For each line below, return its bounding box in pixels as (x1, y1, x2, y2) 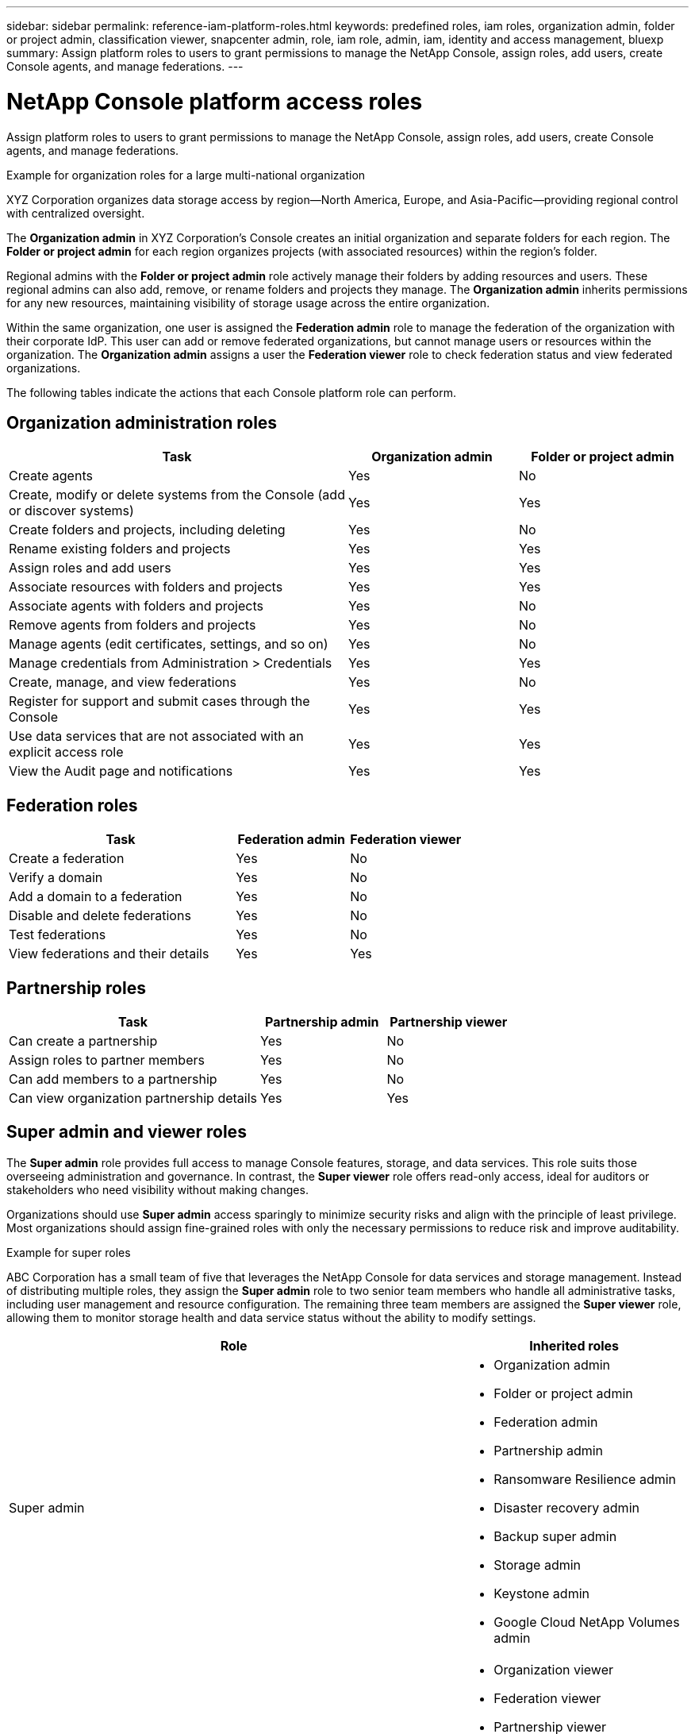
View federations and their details (9, 946, 209, 962)
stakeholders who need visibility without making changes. (6, 1182, 309, 1196)
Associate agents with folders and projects (9, 598, 263, 615)
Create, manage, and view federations (9, 674, 236, 691)
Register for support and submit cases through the (9, 693, 310, 710)
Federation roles (6, 795, 138, 815)
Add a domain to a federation (9, 888, 182, 905)
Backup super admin (493, 1528, 617, 1544)
